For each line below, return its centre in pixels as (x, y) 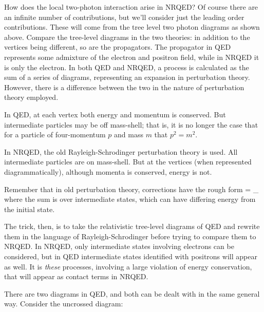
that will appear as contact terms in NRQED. (76, 276)
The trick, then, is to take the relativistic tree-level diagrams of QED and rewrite (132, 226)
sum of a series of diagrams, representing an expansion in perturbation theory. (127, 77)
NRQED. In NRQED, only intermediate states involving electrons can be (119, 246)
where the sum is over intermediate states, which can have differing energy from (130, 199)
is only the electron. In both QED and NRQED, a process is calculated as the (127, 67)
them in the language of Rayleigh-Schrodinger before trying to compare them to (130, 236)
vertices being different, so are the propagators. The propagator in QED (118, 47)
